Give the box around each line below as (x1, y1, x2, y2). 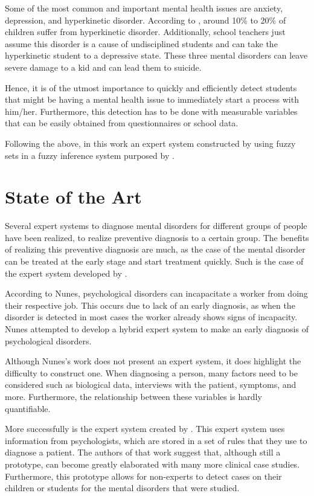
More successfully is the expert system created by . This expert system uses (5, 422, 285, 435)
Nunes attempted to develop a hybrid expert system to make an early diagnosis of (5, 323, 309, 335)
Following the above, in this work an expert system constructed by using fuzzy (5, 137, 296, 149)
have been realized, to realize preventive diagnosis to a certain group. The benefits (5, 231, 309, 243)
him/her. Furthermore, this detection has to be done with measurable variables (5, 105, 298, 117)
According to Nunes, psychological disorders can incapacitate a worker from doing (5, 287, 308, 300)
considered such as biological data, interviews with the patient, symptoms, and (5, 378, 296, 391)
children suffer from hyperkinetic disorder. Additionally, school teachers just (5, 25, 286, 38)
